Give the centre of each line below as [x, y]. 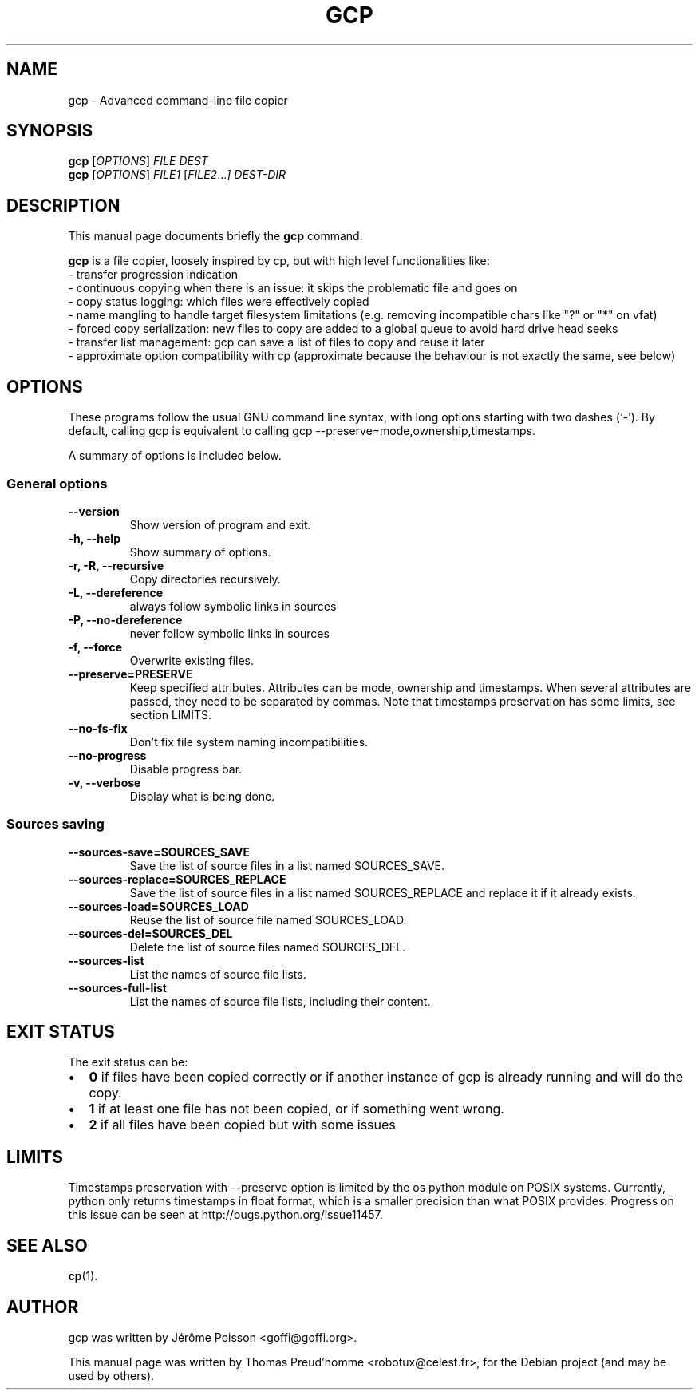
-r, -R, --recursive [116, 565]
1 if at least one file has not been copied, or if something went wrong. [296, 1109]
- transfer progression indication [153, 275]
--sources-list [106, 960]
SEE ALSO [47, 1245]
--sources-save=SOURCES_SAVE [159, 852]
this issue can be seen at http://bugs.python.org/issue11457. [225, 1215]
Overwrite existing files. [192, 660]
